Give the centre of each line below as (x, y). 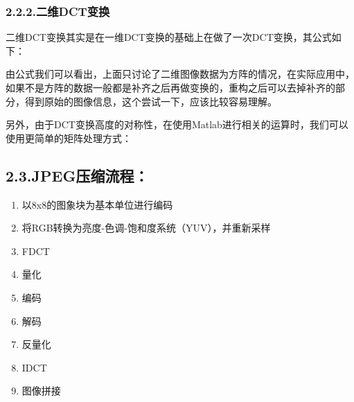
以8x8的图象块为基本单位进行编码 (97, 204)
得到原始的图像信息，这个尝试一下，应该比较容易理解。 (151, 101)
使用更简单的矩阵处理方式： (69, 138)
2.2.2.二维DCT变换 (58, 11)
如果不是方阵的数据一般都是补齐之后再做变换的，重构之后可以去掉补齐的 (170, 87)
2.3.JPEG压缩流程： (77, 175)
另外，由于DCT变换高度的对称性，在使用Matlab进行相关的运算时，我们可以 (177, 124)
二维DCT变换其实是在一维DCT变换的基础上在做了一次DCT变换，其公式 (169, 37)
